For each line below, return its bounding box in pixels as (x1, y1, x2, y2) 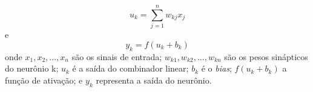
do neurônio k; (5, 62, 59, 75)
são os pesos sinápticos (224, 50, 308, 63)
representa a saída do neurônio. (96, 73, 212, 86)
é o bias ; (201, 62, 232, 75)
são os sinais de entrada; (71, 50, 162, 63)
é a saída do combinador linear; (72, 62, 189, 75)
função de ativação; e (5, 73, 83, 86)
